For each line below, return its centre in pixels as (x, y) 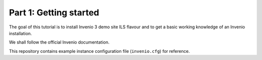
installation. (20, 33)
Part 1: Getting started (54, 12)
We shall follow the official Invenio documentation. (59, 42)
